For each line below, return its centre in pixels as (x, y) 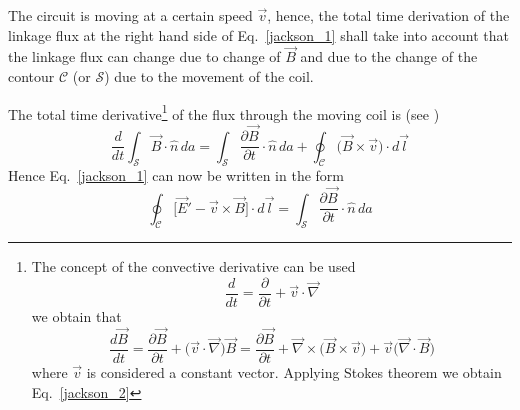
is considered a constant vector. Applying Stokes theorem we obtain (294, 371)
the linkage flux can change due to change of (144, 56)
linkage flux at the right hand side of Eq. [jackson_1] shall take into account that (259, 34)
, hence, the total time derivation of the (388, 15)
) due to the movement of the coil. (209, 76)
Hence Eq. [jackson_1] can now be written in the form (176, 175)
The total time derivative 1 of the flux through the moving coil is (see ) (224, 112)
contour (31, 76)
